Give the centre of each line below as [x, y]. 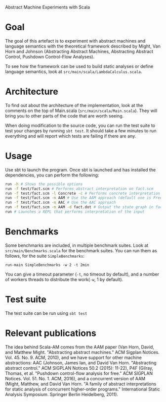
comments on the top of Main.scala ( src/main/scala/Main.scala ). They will [81, 111]
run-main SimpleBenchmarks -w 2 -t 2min [47, 265]
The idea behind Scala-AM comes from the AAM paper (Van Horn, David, [80, 347]
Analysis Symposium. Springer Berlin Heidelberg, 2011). [62, 394]
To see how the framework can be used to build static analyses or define [79, 66]
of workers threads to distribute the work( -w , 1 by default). [64, 279]
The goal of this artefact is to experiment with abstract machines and [75, 41]
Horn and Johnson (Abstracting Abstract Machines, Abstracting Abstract [79, 51]
